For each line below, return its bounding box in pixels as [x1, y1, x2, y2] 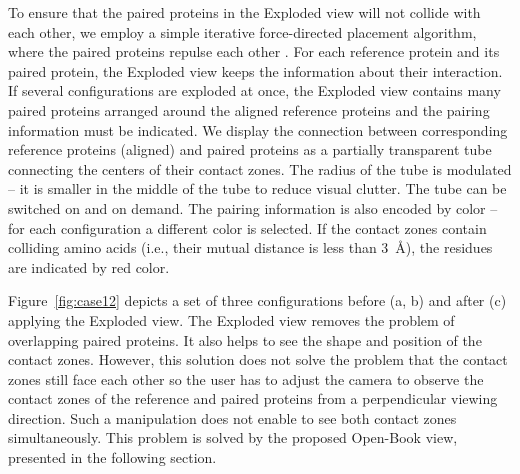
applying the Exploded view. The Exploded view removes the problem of [8, 309, 455, 330]
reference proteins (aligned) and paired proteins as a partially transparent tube [8, 139, 492, 160]
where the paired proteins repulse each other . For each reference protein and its [8, 41, 500, 62]
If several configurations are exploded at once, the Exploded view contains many [8, 80, 501, 101]
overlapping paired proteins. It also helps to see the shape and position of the [8, 329, 482, 350]
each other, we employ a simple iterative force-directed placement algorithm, [8, 21, 477, 42]
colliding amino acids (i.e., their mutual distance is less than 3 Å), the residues [8, 237, 493, 258]
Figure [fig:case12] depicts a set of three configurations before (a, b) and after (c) [8, 290, 507, 311]
